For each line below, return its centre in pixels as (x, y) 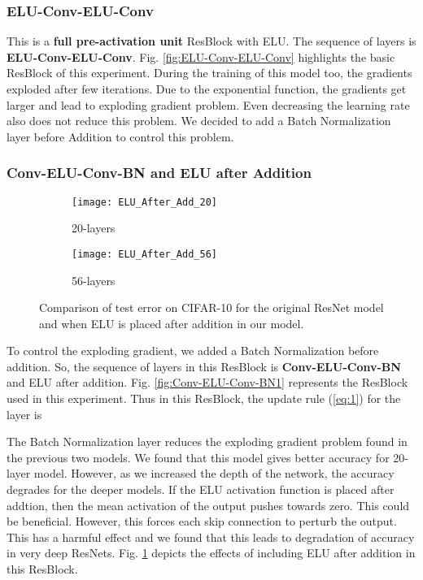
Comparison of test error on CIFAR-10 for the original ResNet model (211, 307)
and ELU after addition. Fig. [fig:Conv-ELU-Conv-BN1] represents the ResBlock (207, 382)
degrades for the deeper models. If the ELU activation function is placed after (201, 489)
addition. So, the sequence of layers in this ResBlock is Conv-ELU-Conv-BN (204, 366)
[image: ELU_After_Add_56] (144, 254)
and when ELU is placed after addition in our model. (172, 323)
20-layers (94, 228)
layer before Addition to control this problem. (120, 136)
